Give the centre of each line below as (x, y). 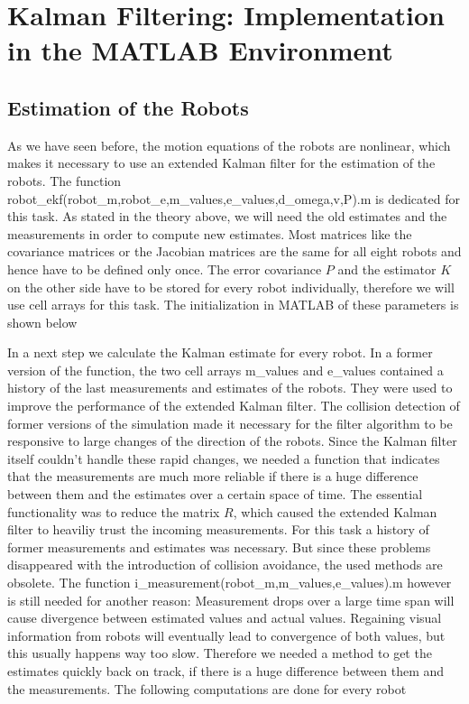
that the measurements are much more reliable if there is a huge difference (213, 476)
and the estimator (387, 269)
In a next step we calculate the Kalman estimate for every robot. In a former (220, 352)
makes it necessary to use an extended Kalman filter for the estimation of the (221, 163)
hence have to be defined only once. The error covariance (165, 269)
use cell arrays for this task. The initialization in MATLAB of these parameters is (233, 305)
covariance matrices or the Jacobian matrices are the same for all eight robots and (234, 251)
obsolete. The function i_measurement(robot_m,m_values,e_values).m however (230, 583)
